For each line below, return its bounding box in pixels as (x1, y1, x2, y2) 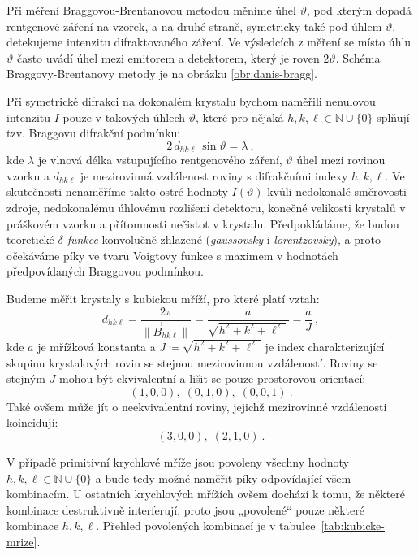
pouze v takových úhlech (62, 108, 186, 125)
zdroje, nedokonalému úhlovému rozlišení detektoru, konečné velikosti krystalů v (6, 198, 406, 215)
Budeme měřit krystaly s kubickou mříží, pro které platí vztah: (6, 289, 320, 306)
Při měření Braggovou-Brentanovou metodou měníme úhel (6, 2, 296, 18)
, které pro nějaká (196, 108, 284, 125)
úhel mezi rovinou (296, 151, 386, 168)
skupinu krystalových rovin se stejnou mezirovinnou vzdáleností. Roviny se (6, 354, 378, 371)
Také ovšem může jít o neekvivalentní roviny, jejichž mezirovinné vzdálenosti (6, 397, 387, 415)
